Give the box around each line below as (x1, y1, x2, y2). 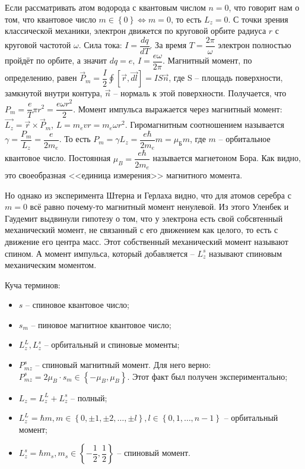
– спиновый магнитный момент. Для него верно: (35, 358, 211, 371)
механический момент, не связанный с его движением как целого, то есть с (5, 224, 278, 236)
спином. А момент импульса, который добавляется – (5, 247, 195, 259)
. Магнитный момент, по (162, 54, 252, 67)
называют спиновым (209, 247, 282, 259)
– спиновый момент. (117, 446, 190, 459)
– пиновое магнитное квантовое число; (31, 318, 171, 330)
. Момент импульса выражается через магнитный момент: (73, 102, 282, 115)
